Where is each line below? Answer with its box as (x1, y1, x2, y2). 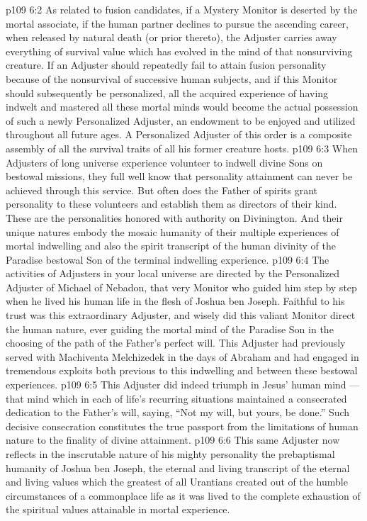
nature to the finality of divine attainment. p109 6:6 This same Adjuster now (6, 432, 340, 447)
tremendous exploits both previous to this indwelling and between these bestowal (6, 363, 358, 378)
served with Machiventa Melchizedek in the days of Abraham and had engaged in (6, 349, 359, 364)
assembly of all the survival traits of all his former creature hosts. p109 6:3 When (6, 140, 358, 155)
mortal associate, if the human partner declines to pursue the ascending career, (6, 16, 349, 30)
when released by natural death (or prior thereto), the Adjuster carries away (6, 30, 337, 45)
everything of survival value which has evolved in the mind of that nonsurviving (6, 43, 353, 58)
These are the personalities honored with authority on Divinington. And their (6, 210, 343, 225)
